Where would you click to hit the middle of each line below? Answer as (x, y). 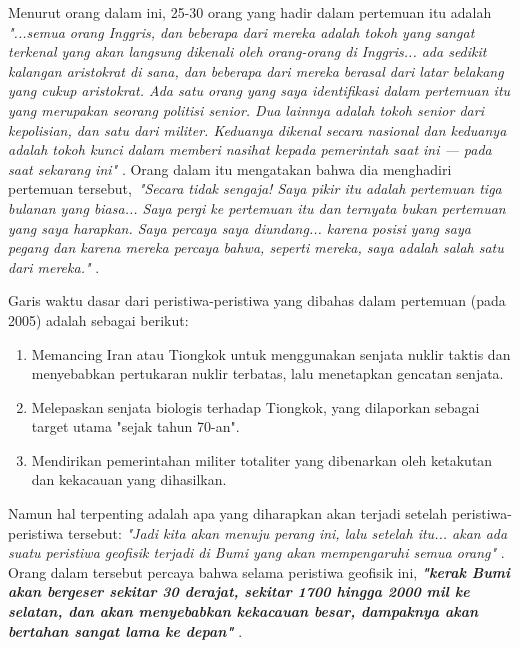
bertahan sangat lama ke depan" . (125, 630)
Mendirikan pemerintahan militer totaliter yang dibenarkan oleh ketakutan (262, 459)
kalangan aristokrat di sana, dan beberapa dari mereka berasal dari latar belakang (256, 70)
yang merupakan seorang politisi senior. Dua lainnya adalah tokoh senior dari (246, 109)
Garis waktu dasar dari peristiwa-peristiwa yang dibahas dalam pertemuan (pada (257, 300)
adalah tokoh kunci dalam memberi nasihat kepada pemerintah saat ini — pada (250, 149)
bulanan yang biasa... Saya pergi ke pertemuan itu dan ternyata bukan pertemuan (257, 207)
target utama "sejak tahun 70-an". (135, 426)
